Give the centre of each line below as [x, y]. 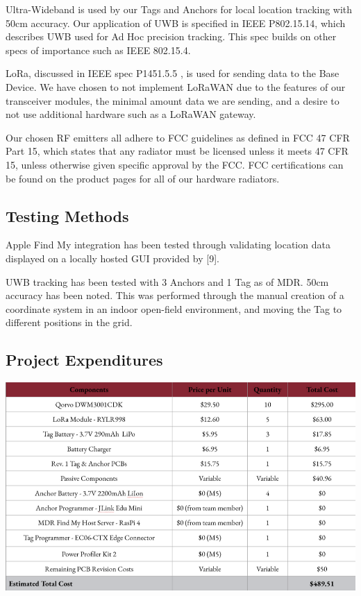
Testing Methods [67, 215]
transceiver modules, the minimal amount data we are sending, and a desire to [173, 100]
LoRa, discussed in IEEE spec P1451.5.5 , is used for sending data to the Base [173, 73]
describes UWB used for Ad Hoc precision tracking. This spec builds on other [171, 36]
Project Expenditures [84, 360]
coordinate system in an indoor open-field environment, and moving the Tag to [174, 308]
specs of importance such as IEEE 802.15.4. [98, 50]
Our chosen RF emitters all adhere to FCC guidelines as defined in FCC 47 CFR [178, 137]
